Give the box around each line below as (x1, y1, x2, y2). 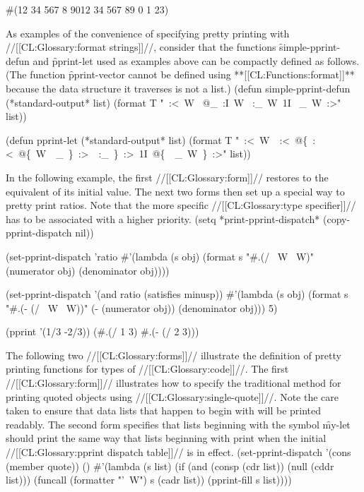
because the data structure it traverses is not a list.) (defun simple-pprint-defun (6, 80, 351, 95)
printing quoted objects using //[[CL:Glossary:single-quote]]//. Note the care (6, 389, 339, 404)
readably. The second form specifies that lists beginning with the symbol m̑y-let (6, 416, 351, 431)
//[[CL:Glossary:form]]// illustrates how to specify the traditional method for (6, 376, 341, 390)
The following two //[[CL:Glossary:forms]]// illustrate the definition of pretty (6, 347, 341, 362)
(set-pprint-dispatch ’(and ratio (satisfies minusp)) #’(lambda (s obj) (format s (6, 287, 348, 301)
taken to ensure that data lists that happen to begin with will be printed (6, 403, 322, 418)
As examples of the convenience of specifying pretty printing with (6, 25, 290, 40)
